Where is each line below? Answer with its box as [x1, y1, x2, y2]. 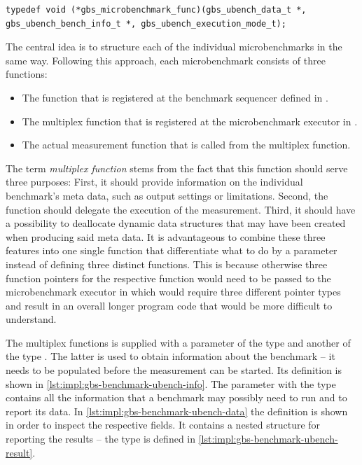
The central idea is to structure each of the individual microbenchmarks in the [6, 39, 342, 54]
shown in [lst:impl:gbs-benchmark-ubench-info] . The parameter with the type [6, 376, 336, 391]
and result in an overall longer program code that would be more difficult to [6, 298, 333, 312]
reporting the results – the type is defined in [6, 431, 196, 446]
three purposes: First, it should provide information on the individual [6, 174, 303, 189]
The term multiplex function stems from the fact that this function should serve [6, 160, 348, 175]
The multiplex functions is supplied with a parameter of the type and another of [6, 335, 351, 349]
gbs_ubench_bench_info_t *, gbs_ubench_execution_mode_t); [6, 18, 286, 29]
